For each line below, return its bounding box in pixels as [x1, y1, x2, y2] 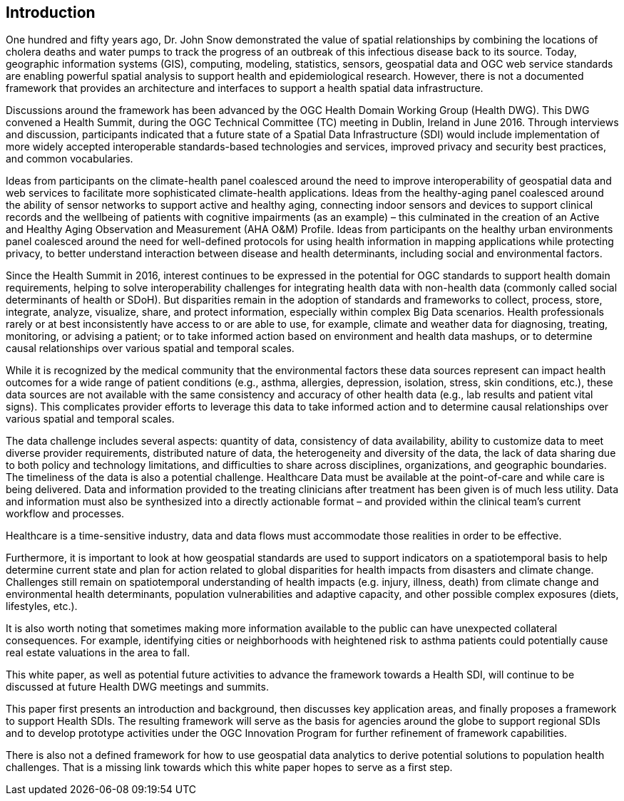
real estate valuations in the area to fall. [6, 646, 190, 659]
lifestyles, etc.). [6, 600, 78, 613]
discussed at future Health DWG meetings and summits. [6, 681, 269, 693]
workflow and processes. [6, 507, 125, 520]
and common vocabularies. [6, 153, 133, 165]
